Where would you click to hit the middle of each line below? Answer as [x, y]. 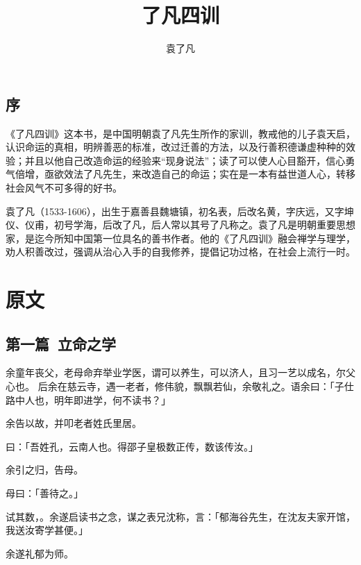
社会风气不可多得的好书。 [64, 187]
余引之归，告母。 [44, 470]
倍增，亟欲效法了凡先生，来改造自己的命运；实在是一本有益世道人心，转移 [185, 174]
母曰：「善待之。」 [44, 493]
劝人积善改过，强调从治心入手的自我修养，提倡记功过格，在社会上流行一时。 [180, 252]
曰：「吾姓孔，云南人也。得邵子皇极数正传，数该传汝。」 [132, 446]
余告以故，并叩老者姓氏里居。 [74, 423]
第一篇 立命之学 [61, 343]
